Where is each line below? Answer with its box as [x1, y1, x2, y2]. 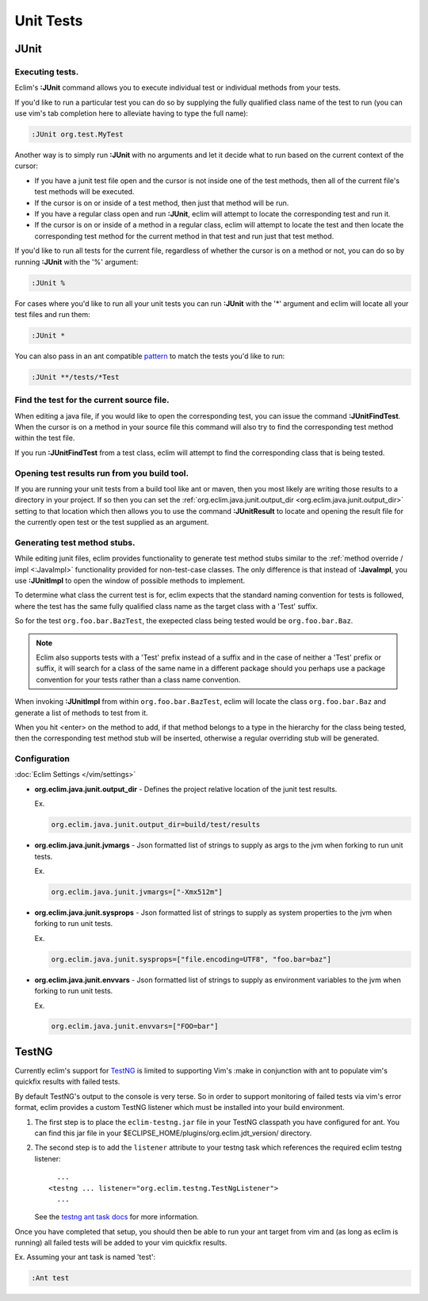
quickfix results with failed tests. [14, 1077, 120, 1086]
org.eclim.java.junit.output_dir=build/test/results [51, 821, 261, 829]
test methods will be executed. [34, 187, 135, 197]
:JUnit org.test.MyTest [31, 130, 124, 139]
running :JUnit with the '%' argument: [14, 257, 139, 266]
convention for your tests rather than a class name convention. [36, 675, 241, 684]
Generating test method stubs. [14, 537, 136, 548]
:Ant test [31, 1273, 70, 1283]
